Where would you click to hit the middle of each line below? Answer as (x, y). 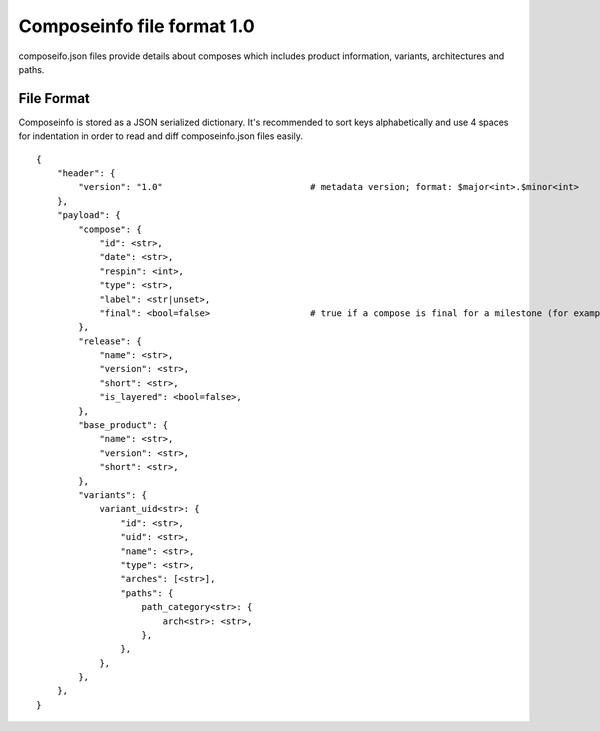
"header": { (86, 173)
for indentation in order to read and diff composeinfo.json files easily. (161, 136)
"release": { (110, 341)
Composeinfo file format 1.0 (136, 26)
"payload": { (88, 215)
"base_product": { (123, 425)
